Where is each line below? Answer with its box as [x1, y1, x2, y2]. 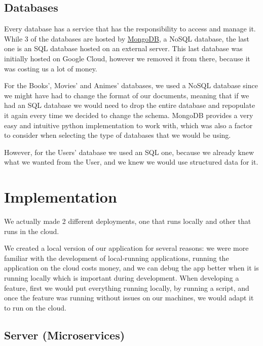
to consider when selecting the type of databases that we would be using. [4, 130, 231, 140]
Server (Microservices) [4, 327, 125, 342]
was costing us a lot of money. [4, 63, 97, 73]
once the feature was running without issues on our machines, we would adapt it [4, 292, 254, 303]
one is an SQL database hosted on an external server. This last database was [4, 43, 243, 54]
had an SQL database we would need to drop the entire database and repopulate [4, 100, 255, 110]
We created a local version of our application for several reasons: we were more [4, 243, 249, 253]
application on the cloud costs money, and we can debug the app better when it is [4, 262, 259, 273]
